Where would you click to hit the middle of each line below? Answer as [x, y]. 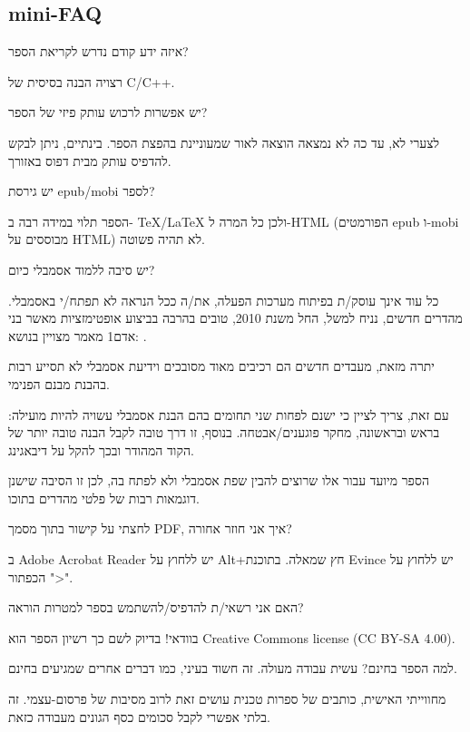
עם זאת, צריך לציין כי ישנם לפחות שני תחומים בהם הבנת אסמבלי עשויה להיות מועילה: [229, 414]
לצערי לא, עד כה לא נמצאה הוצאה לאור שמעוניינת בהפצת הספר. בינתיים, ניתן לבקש [224, 142]
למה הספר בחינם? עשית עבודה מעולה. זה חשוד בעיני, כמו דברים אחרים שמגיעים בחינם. [233, 668]
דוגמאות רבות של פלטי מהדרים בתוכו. [104, 498]
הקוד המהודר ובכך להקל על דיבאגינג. [101, 449]
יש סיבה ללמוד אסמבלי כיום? [82, 269]
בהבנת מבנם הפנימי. [59, 383]
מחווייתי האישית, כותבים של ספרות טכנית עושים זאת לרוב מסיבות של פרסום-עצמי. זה [227, 699]
